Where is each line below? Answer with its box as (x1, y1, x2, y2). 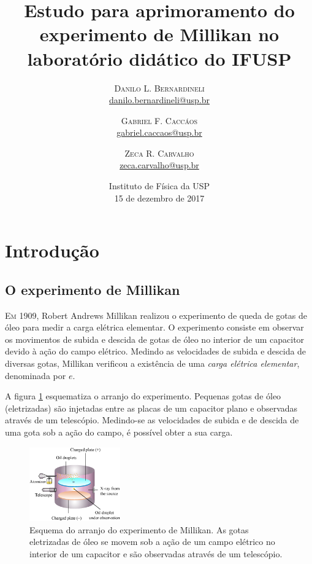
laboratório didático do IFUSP (27, 45, 292, 71)
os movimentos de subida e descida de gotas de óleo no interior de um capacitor (5, 332, 305, 345)
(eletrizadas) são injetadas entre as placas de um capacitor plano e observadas (5, 401, 298, 414)
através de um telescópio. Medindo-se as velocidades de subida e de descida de (5, 413, 299, 426)
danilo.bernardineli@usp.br (109, 93, 210, 106)
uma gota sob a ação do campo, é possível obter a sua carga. (5, 425, 233, 438)
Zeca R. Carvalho (124, 146, 194, 159)
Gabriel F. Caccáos (121, 114, 198, 127)
